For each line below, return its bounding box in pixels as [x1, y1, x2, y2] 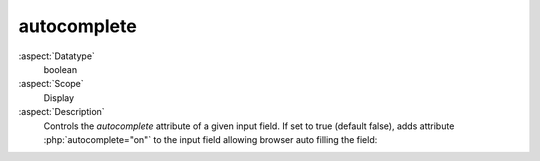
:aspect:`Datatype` [18, 50, 95, 62]
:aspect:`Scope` [18, 78, 84, 90]
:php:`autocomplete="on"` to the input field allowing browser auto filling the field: [43, 133, 378, 145]
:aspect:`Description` [18, 106, 105, 118]
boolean [43, 63, 78, 75]
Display [43, 91, 75, 104]
